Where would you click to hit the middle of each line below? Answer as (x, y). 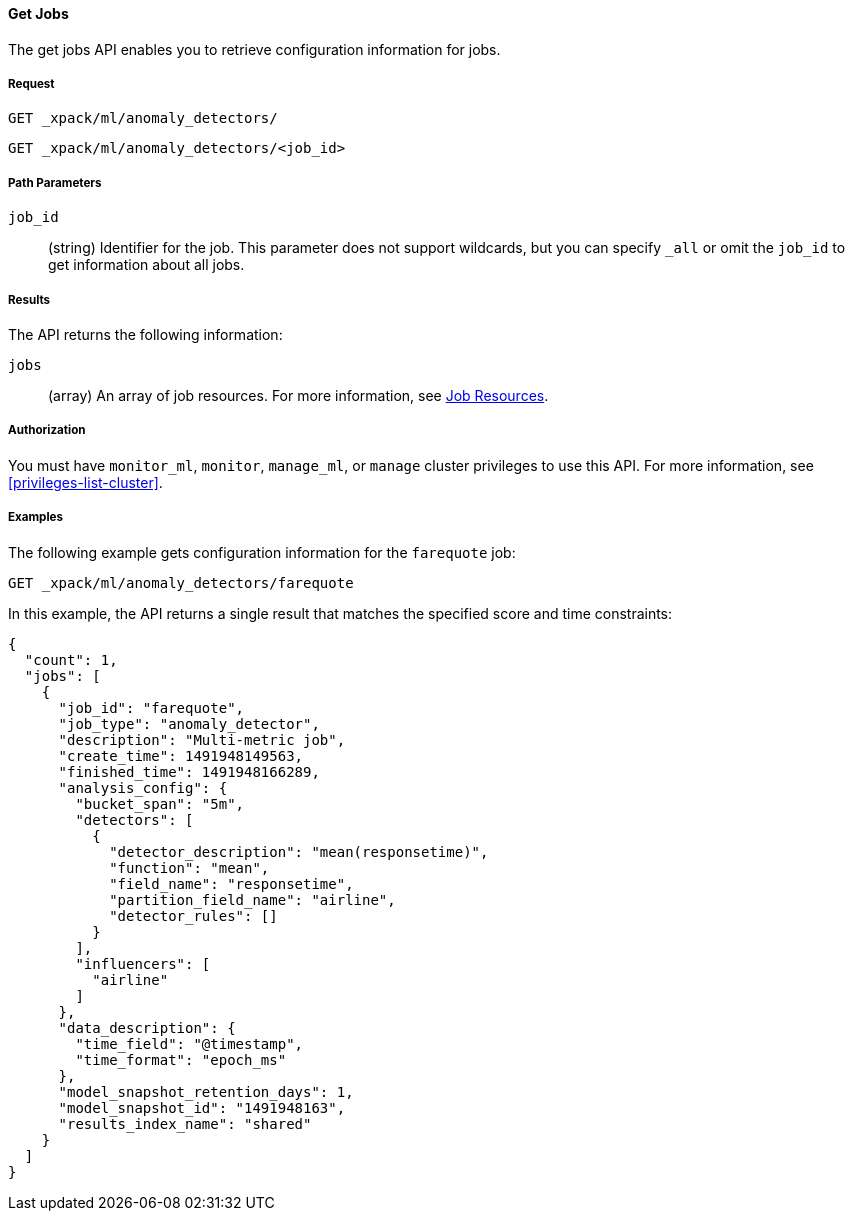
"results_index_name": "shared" (185, 1123)
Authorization (47, 430)
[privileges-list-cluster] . (85, 482)
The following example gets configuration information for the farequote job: (262, 552)
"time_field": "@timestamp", (189, 1043)
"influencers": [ (143, 963)
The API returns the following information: (145, 334)
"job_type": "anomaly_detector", (189, 723)
